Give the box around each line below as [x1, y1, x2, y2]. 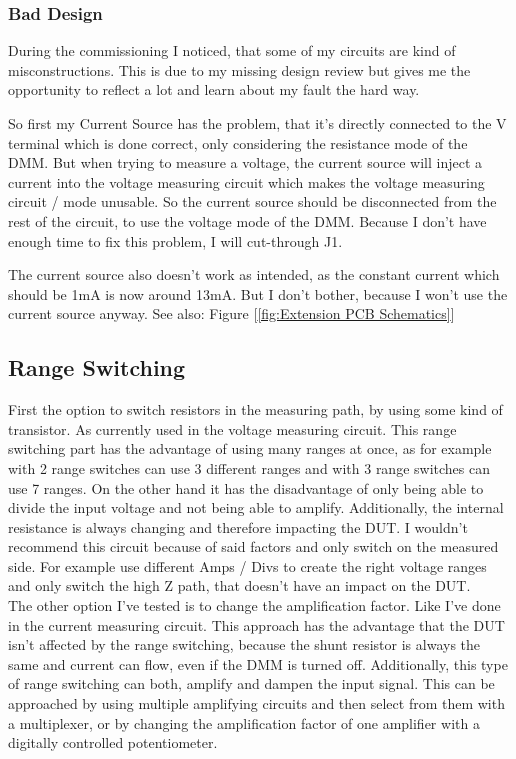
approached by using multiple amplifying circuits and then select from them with [8, 693, 505, 714]
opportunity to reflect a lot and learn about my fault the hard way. [8, 79, 420, 100]
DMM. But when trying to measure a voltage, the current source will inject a [8, 152, 482, 173]
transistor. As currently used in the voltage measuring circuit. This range [8, 418, 457, 439]
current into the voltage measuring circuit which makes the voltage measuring [8, 171, 485, 192]
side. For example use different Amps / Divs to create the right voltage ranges [8, 555, 487, 576]
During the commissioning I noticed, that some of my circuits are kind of [8, 40, 456, 61]
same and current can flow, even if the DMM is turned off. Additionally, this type [8, 653, 508, 674]
